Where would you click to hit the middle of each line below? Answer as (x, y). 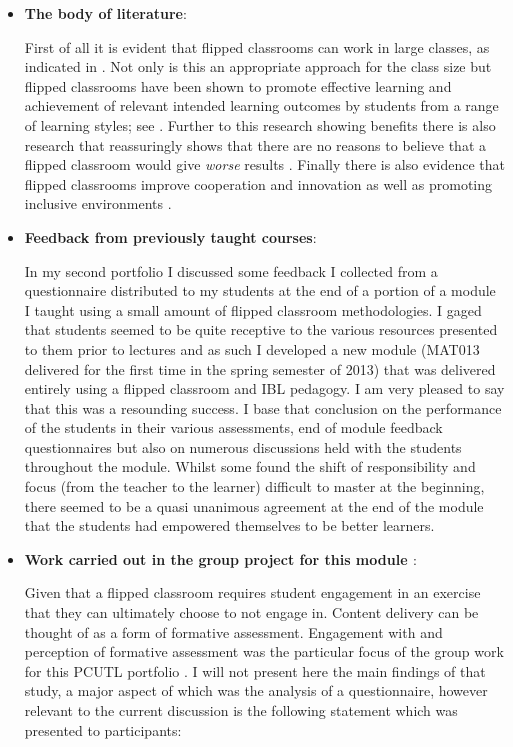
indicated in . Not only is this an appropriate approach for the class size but (258, 66)
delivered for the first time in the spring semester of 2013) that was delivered (260, 368)
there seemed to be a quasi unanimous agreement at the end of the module (254, 505)
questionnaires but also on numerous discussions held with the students (243, 446)
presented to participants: (103, 729)
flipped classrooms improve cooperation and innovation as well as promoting (258, 183)
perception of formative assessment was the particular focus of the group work (264, 651)
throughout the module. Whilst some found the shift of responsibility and (250, 466)
